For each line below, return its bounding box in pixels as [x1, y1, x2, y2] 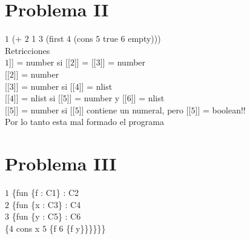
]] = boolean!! [195, 103, 246, 116]
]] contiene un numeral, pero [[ [79, 103, 191, 116]
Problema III [5, 151, 117, 176]
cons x [16, 221, 40, 234]
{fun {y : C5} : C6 [12, 210, 81, 223]
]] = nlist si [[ [13, 92, 63, 104]
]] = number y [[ [67, 92, 127, 104]
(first [45, 32, 64, 45]
